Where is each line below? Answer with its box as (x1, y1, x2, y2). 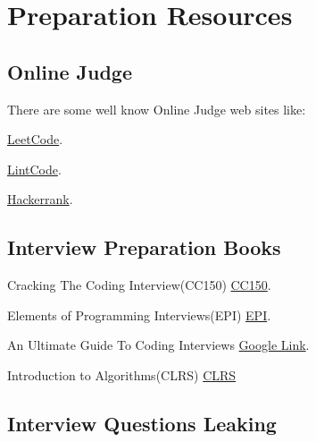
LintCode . (7, 159, 62, 178)
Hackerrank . (7, 190, 73, 208)
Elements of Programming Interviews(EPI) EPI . (7, 305, 271, 324)
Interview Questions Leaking (7, 409, 277, 437)
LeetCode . (7, 130, 63, 149)
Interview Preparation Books (7, 234, 281, 261)
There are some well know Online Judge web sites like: (7, 99, 306, 118)
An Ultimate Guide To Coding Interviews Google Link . (7, 336, 310, 354)
